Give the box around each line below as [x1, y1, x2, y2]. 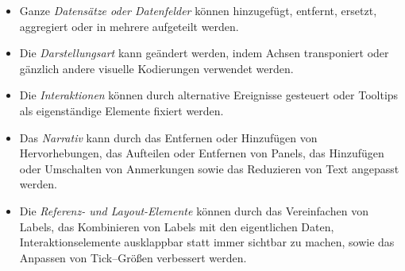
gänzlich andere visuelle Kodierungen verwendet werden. [19, 60, 294, 76]
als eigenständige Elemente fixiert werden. [19, 102, 224, 118]
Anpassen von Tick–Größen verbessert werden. [19, 249, 247, 265]
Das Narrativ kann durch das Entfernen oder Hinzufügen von [19, 129, 318, 145]
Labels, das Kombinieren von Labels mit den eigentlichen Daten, [19, 218, 334, 234]
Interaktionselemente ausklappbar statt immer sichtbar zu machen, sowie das [19, 234, 395, 250]
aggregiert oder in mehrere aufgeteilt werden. [19, 17, 239, 34]
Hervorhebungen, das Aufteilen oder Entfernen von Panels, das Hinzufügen [19, 145, 384, 161]
